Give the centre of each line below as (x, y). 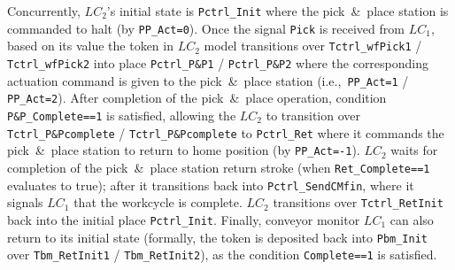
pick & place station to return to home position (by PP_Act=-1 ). (184, 150)
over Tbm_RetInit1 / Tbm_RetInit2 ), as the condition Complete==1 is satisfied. (222, 255)
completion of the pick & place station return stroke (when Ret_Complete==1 (219, 167)
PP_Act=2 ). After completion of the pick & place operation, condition (197, 98)
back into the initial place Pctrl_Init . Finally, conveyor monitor (184, 219)
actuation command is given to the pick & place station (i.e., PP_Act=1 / (208, 80)
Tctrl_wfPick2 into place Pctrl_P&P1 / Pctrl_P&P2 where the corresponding (218, 62)
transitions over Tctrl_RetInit (358, 202)
